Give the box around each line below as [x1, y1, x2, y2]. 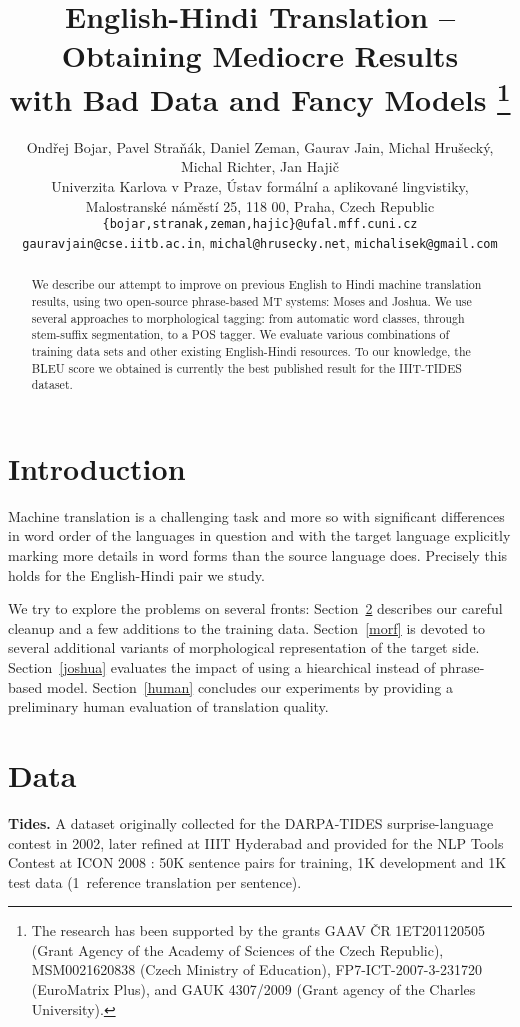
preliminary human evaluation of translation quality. [8, 696, 329, 717]
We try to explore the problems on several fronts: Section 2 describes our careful [8, 598, 503, 619]
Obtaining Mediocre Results [61, 35, 459, 76]
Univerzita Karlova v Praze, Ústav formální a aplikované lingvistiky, [51, 176, 469, 197]
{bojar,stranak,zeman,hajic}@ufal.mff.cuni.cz [102, 217, 418, 232]
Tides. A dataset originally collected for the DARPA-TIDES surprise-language [8, 812, 494, 833]
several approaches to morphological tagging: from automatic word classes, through [31, 309, 465, 326]
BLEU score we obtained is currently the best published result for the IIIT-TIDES [31, 359, 462, 376]
